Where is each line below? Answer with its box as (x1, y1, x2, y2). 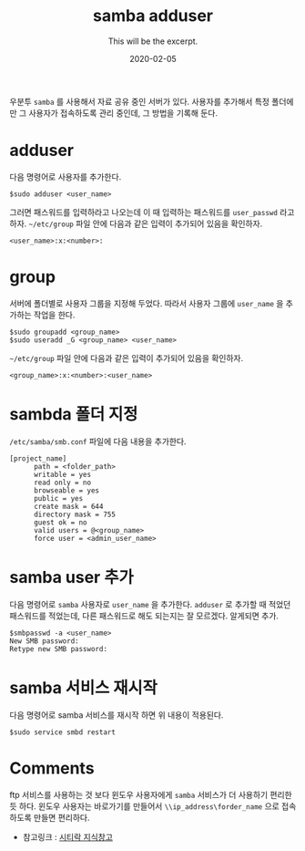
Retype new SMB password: (9, 644, 107, 653)
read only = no (33, 478, 92, 487)
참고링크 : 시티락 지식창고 (22, 831, 114, 842)
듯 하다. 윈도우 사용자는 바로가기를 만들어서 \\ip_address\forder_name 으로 (9, 800, 280, 812)
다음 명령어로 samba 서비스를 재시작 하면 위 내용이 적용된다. (9, 709, 224, 721)
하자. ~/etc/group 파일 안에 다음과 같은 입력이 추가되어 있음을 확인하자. (9, 218, 263, 229)
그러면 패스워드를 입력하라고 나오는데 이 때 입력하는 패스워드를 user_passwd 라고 (9, 206, 295, 217)
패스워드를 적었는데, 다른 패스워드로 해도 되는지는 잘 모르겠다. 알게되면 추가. (9, 610, 280, 621)
